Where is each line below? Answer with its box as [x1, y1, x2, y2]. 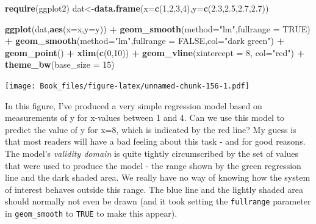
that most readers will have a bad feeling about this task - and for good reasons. [5, 135, 306, 148]
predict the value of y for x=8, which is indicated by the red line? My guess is [5, 123, 296, 135]
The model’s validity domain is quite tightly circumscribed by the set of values [5, 147, 299, 159]
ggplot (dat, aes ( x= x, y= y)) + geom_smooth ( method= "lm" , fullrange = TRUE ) [5, 22, 311, 35]
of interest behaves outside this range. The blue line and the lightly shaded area [5, 182, 303, 195]
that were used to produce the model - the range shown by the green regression [5, 159, 301, 172]
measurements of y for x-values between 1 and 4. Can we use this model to [5, 111, 285, 124]
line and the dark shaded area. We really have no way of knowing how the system [5, 171, 311, 184]
